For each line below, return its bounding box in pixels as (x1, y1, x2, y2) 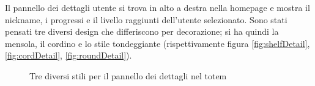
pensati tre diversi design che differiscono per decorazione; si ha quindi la (5, 25, 279, 38)
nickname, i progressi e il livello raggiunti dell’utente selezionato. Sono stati (5, 13, 287, 26)
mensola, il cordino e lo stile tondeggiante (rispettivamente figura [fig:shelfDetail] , (5, 37, 310, 49)
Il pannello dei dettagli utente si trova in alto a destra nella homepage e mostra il (5, 1, 310, 13)
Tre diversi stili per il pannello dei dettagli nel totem (29, 69, 227, 82)
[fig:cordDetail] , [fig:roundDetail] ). (5, 49, 132, 62)
